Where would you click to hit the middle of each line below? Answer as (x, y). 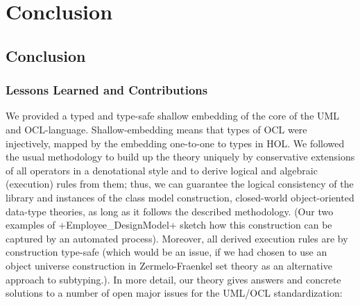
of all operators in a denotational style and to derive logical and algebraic (162, 170)
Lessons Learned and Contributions (107, 90)
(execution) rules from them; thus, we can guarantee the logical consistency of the (180, 184)
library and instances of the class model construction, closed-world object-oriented (180, 197)
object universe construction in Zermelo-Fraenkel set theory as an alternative (169, 265)
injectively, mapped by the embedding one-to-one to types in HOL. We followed (175, 143)
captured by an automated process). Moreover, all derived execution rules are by (177, 238)
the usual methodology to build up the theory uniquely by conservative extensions (180, 157)
